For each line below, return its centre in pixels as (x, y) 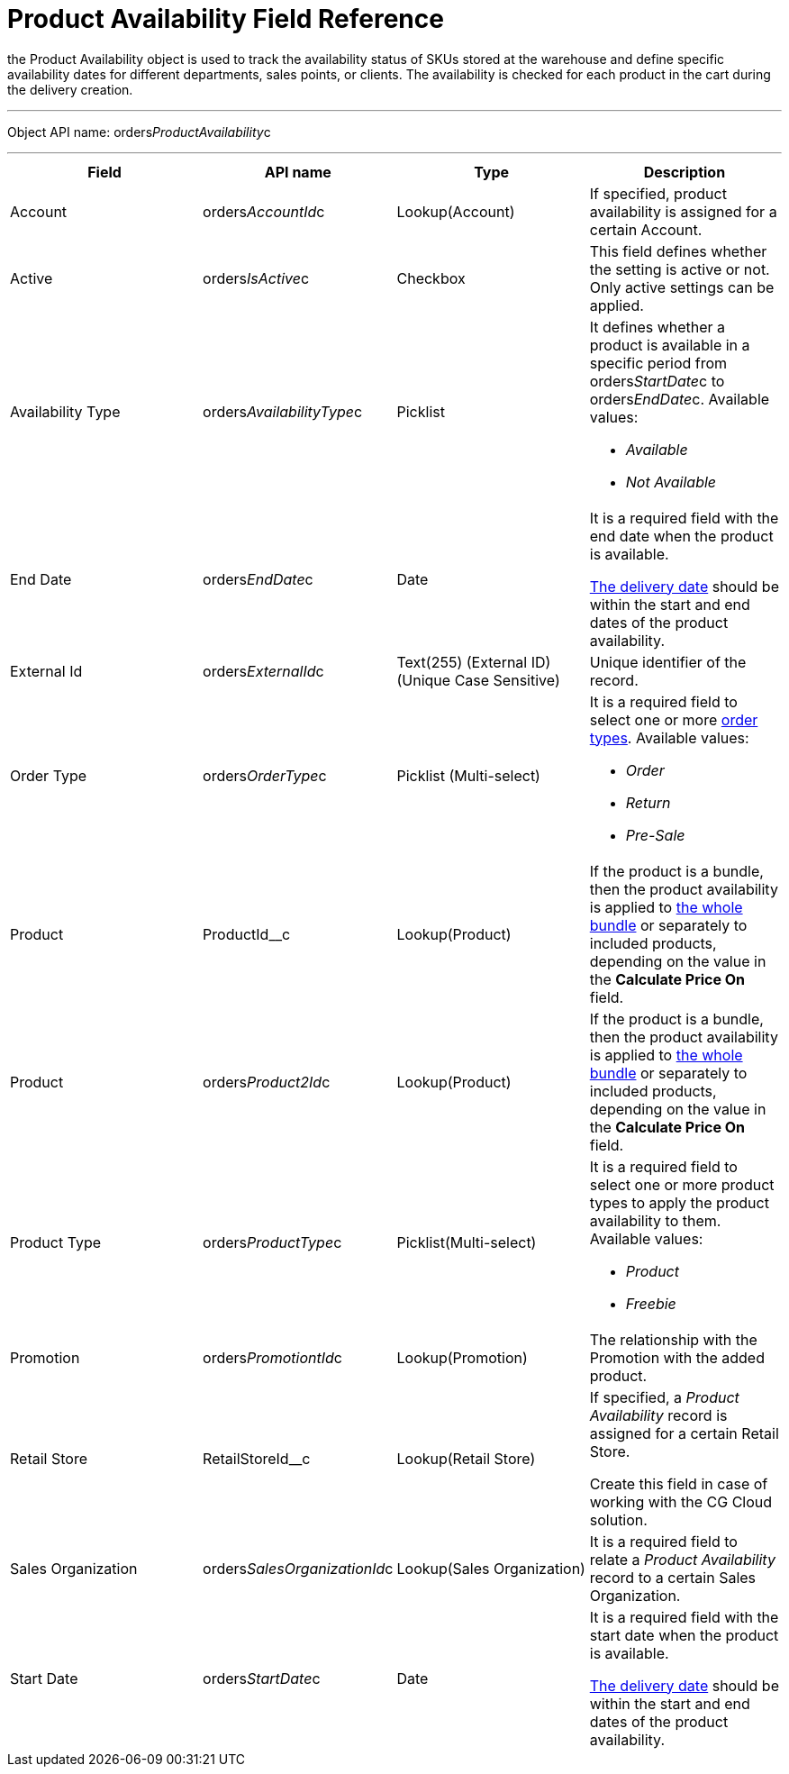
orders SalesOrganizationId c (298, 1568)
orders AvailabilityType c (283, 411)
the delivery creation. (70, 89)
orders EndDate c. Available (680, 399)
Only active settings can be (682, 287)
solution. (618, 1519)
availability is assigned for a (683, 211)
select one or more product (682, 1184)
